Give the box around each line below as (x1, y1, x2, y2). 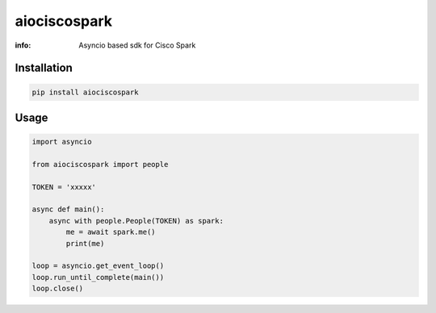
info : (15, 40, 31, 50)
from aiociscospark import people (31, 160, 169, 169)
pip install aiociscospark (31, 87, 139, 97)
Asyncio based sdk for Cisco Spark (78, 40, 196, 50)
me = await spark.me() (65, 227, 157, 237)
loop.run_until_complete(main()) (31, 273, 165, 282)
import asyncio (31, 137, 92, 147)
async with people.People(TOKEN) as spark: (48, 216, 224, 225)
